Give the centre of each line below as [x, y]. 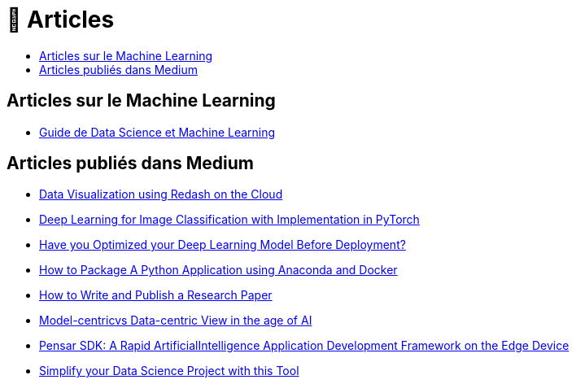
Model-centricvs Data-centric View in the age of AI [176, 321]
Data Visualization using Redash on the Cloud [161, 194]
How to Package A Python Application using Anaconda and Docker [218, 270]
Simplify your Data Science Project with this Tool [169, 371]
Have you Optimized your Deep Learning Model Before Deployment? [223, 245]
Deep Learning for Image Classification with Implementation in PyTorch [229, 220]
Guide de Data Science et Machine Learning [157, 132]
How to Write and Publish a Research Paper [156, 295]
